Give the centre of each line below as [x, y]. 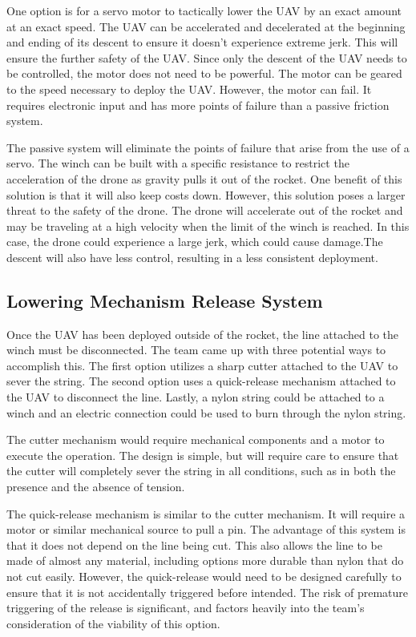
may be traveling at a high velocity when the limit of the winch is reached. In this [208, 226]
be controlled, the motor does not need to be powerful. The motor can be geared [204, 73]
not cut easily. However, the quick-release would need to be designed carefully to [204, 577]
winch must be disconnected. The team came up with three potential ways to [196, 350]
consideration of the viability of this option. [113, 623]
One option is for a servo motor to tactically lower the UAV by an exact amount [204, 10]
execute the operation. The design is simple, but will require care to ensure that [203, 455]
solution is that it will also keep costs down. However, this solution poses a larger [206, 194]
